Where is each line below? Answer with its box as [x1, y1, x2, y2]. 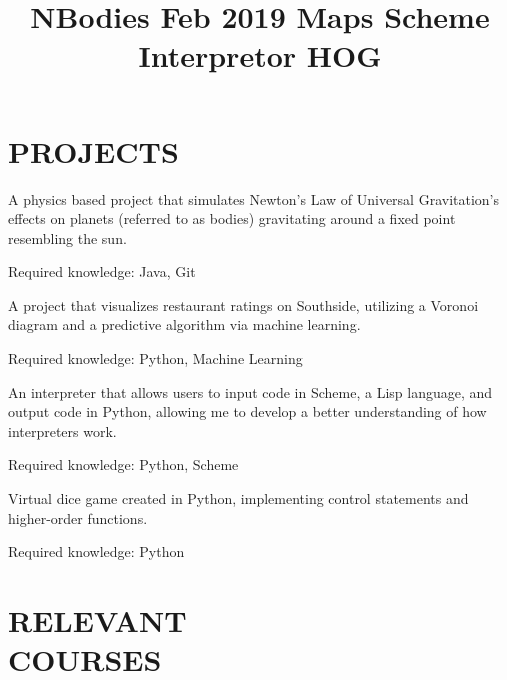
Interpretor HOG [138, 35, 382, 76]
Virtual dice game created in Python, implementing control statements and [8, 488, 469, 509]
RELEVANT [8, 600, 187, 640]
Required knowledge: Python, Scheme [8, 454, 239, 475]
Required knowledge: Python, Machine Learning [8, 348, 303, 369]
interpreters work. [8, 420, 117, 441]
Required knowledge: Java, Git [8, 261, 196, 282]
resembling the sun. [8, 227, 127, 248]
